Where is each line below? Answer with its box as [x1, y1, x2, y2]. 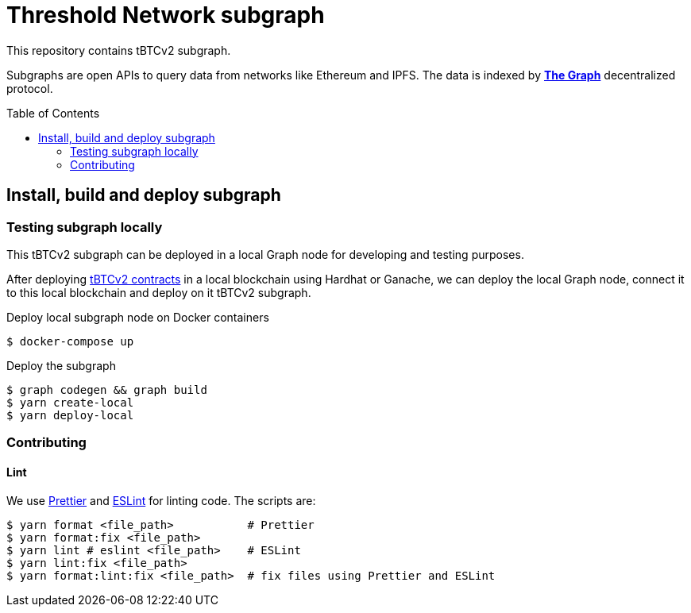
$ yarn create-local [6, 395, 134, 409]
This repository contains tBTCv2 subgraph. [6, 43, 231, 57]
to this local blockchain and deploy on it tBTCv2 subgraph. [6, 285, 311, 299]
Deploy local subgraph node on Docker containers [6, 310, 269, 324]
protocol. [6, 81, 53, 95]
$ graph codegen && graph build [6, 383, 207, 396]
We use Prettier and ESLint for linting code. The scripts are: [6, 493, 316, 507]
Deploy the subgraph [6, 358, 116, 372]
